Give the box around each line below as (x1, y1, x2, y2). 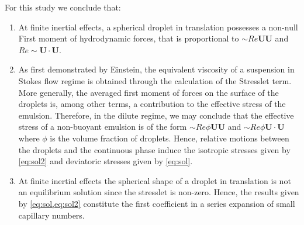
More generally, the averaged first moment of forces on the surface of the (18, 86, 279, 98)
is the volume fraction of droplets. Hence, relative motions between (50, 131, 289, 144)
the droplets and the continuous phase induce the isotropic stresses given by (18, 143, 291, 155)
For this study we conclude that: (5, 1, 121, 13)
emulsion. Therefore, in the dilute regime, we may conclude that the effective (18, 109, 294, 121)
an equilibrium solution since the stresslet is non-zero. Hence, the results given (18, 186, 299, 198)
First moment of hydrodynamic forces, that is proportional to (18, 32, 239, 44)
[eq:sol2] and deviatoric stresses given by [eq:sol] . (18, 155, 193, 167)
